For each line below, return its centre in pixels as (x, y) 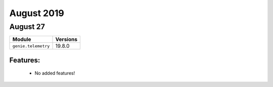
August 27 (27, 27)
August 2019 (37, 13)
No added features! (55, 73)
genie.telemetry (31, 46)
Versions (66, 39)
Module (22, 39)
